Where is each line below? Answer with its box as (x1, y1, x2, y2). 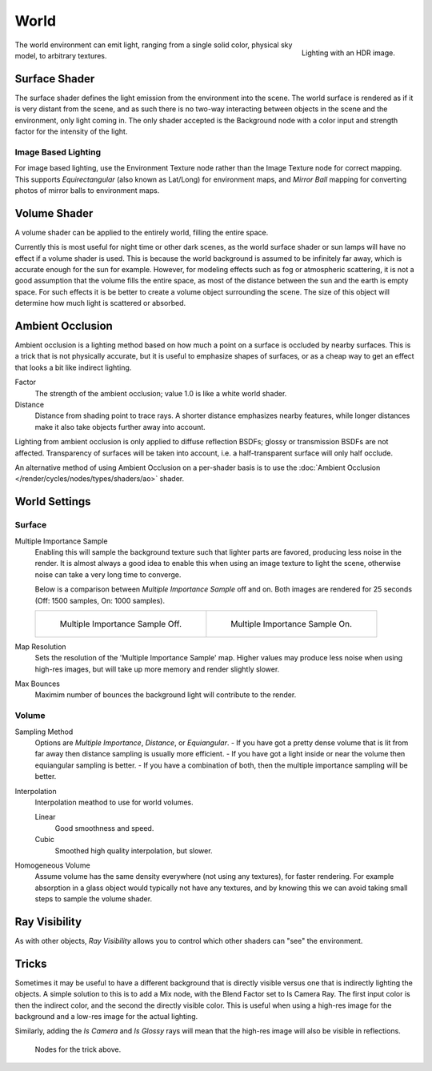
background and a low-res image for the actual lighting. (14, 1012, 198, 1021)
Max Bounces (14, 679, 60, 688)
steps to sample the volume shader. (34, 894, 152, 904)
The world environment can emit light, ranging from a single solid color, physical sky (14, 40, 293, 50)
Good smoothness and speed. (54, 823, 154, 832)
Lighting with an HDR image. (301, 48, 395, 58)
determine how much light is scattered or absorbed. (14, 299, 186, 308)
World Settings (14, 495, 91, 508)
